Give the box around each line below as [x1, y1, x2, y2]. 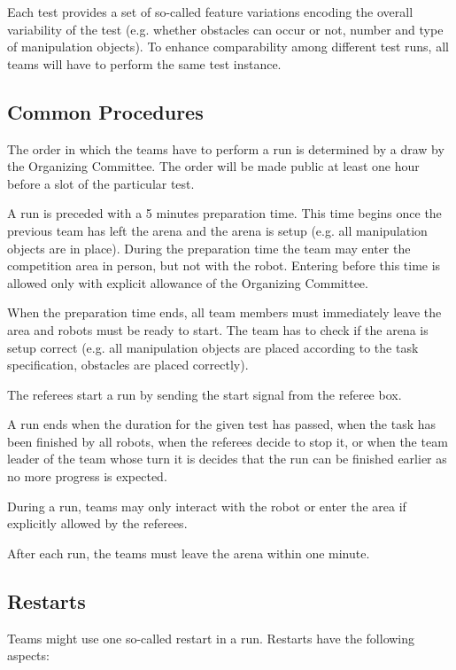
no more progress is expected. [7, 467, 167, 486]
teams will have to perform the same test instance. [7, 54, 282, 73]
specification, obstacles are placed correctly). [7, 355, 249, 374]
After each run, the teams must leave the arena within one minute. [7, 543, 370, 562]
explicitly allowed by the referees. [7, 514, 188, 533]
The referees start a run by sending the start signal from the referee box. [7, 385, 402, 403]
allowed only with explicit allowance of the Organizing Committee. [7, 273, 368, 292]
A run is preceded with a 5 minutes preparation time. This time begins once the [7, 204, 442, 222]
